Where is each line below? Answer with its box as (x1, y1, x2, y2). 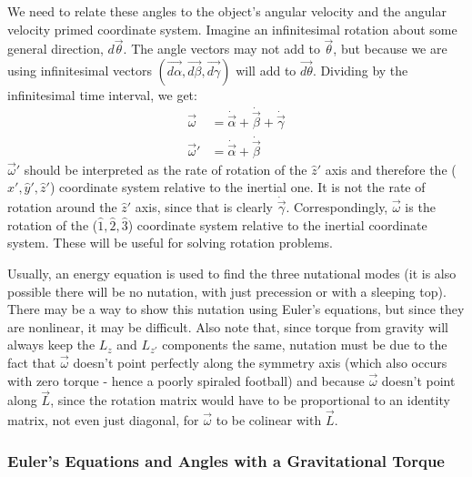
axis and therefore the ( (325, 159, 457, 178)
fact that (7, 352, 56, 371)
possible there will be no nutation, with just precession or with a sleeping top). (7, 281, 447, 300)
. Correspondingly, (286, 198, 388, 217)
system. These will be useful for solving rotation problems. (7, 233, 333, 252)
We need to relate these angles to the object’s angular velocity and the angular (7, 2, 447, 20)
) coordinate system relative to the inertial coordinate (127, 215, 427, 234)
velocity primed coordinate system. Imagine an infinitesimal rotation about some (7, 19, 457, 38)
